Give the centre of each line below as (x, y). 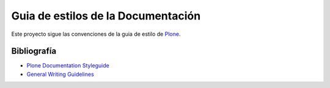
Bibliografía (34, 51)
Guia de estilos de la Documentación (106, 16)
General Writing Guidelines (60, 74)
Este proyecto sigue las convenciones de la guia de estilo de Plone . (96, 34)
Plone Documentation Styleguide (68, 66)
